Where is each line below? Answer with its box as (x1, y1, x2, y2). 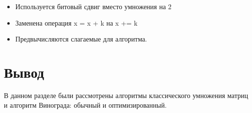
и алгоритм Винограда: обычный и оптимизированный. (4, 99, 167, 110)
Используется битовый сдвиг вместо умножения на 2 (15, 1, 172, 11)
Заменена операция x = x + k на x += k (15, 17, 138, 28)
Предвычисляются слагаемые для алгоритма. (15, 34, 147, 44)
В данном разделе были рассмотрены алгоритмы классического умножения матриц (4, 90, 248, 100)
